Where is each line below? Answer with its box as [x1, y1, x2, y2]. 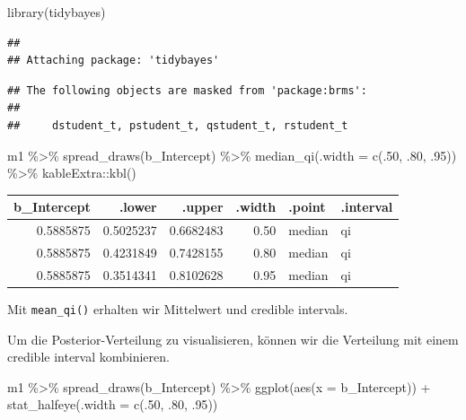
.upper [181, 197, 224, 216]
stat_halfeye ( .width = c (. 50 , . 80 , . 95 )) [7, 395, 218, 414]
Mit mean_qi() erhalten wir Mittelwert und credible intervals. [7, 299, 348, 318]
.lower [119, 197, 157, 216]
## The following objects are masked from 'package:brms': [7, 83, 367, 97]
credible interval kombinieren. [7, 347, 170, 366]
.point [288, 197, 326, 216]
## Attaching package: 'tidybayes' [7, 54, 220, 67]
